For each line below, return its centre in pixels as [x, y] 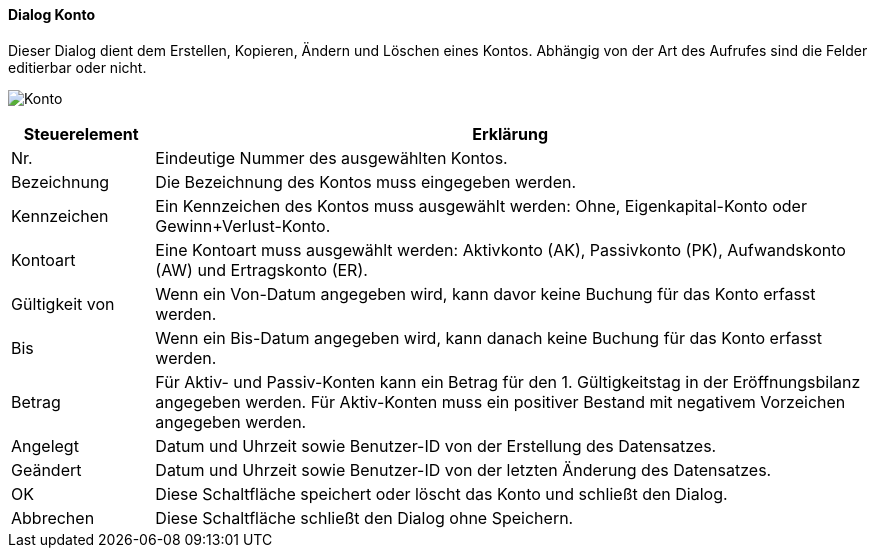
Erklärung [510, 133]
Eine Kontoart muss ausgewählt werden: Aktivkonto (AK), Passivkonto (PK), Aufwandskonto [500, 249]
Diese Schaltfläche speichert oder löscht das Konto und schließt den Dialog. [441, 493]
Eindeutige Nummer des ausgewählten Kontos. [331, 157]
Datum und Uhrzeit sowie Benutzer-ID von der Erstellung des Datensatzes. [436, 445]
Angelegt [45, 445]
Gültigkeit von [63, 303]
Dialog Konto [51, 14]
